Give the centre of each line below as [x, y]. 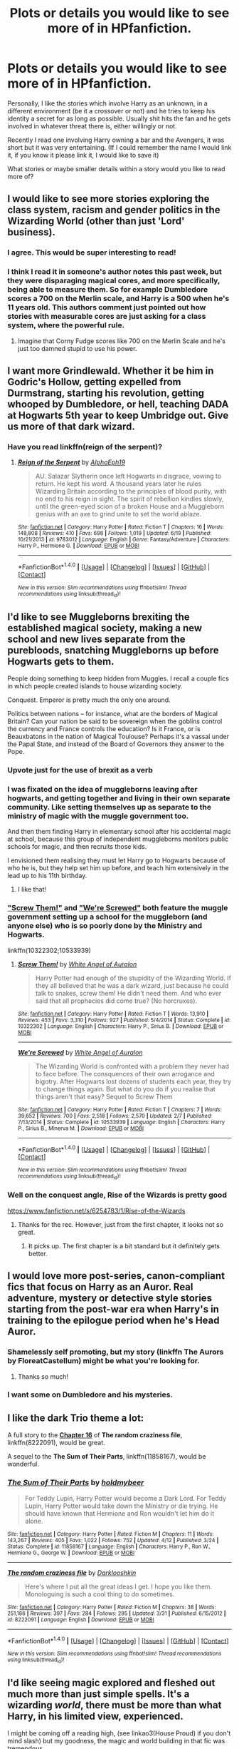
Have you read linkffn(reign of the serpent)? [85, 447]
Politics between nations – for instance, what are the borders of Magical [113, 714]
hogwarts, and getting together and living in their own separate [119, 798]
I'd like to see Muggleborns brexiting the [99, 617]
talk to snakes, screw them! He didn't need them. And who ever [128, 993]
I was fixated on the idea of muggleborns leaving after [102, 789]
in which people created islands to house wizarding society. [95, 686]
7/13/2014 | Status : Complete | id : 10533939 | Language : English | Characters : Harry [121, 1122]
